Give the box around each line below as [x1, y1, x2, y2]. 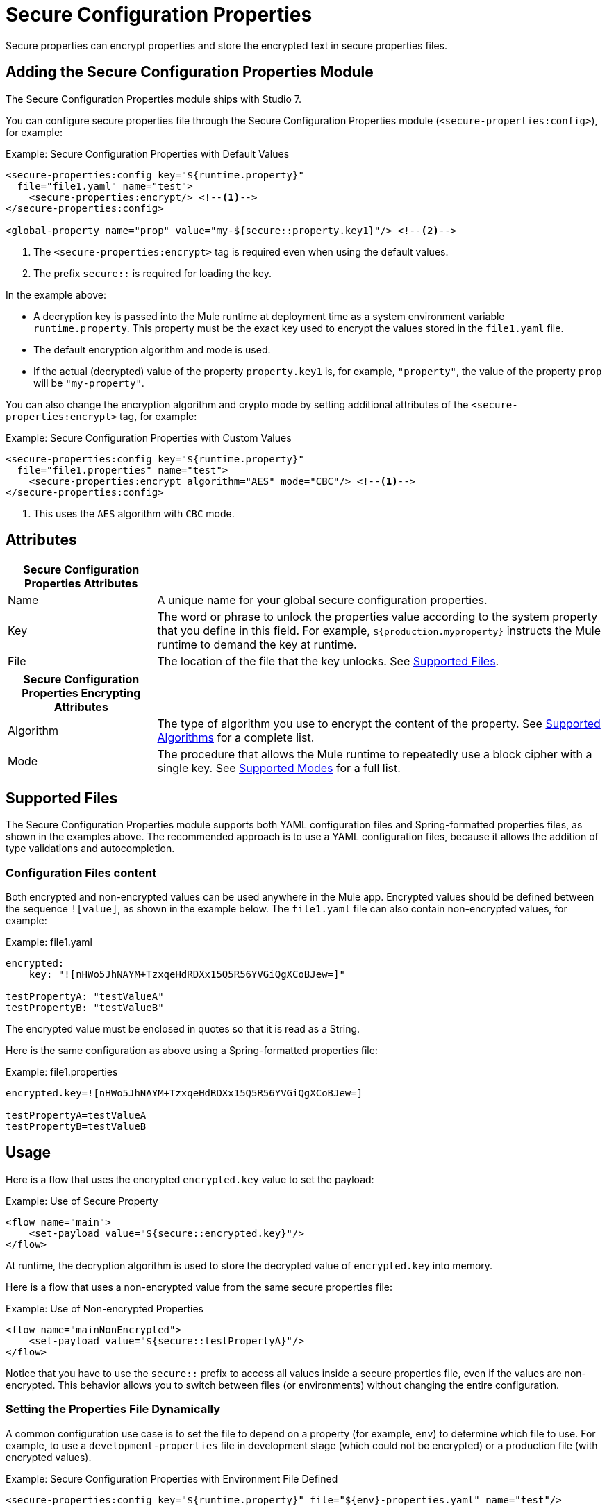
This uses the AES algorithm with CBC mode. [33, 507, 235, 519]
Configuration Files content [6, 865, 157, 880]
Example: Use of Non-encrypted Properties [6, 1302, 203, 1314]
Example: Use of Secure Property [6, 1194, 158, 1207]
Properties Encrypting [22, 686, 141, 701]
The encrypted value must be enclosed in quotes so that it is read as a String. [6, 1023, 360, 1035]
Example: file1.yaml [6, 936, 92, 949]
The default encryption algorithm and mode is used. [33, 343, 271, 356]
